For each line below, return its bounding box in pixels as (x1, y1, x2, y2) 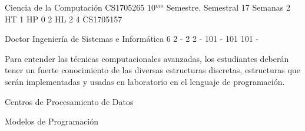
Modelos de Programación (5, 115, 99, 127)
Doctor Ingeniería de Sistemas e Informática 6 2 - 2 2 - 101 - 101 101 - (5, 32, 259, 45)
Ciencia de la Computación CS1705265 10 (5, 1, 155, 13)
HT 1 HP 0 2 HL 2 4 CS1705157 (5, 12, 122, 25)
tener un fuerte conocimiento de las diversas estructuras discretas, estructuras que (5, 64, 300, 76)
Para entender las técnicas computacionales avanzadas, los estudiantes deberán (5, 52, 289, 64)
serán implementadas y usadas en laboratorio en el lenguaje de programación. (5, 75, 285, 87)
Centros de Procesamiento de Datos (5, 95, 134, 107)
